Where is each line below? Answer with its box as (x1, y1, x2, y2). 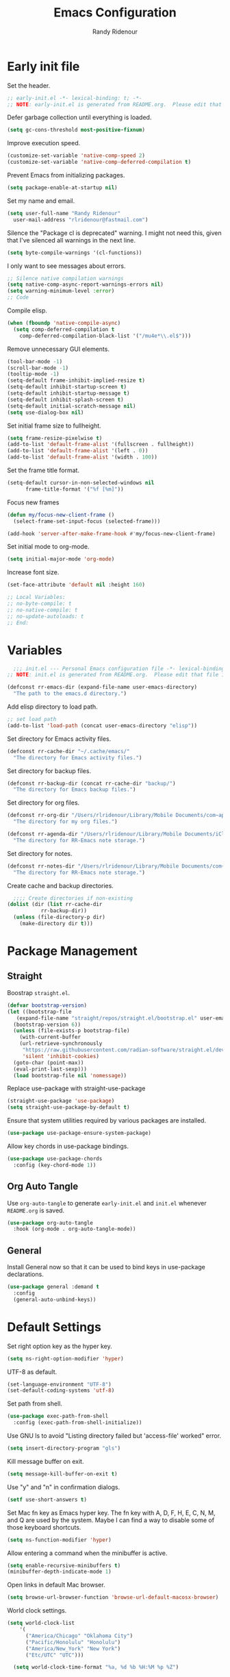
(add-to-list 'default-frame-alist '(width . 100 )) (7, 454, 157, 461)
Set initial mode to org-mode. (7, 543, 90, 551)
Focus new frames (7, 498, 60, 506)
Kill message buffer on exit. (7, 1457, 84, 1465)
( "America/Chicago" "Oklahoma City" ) (25, 1632, 133, 1639)
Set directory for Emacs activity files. (7, 735, 112, 743)
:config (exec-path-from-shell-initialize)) (13, 1419, 142, 1426)
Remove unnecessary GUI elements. (7, 345, 110, 353)
